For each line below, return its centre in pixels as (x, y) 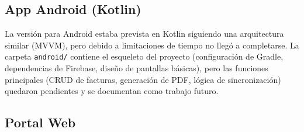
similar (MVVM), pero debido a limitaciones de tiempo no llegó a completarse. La (152, 45)
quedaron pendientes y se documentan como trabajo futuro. (112, 91)
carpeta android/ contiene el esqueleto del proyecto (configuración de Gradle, (144, 56)
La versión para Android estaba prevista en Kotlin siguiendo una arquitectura (144, 34)
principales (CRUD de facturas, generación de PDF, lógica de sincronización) (143, 79)
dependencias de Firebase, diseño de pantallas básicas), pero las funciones (137, 68)
